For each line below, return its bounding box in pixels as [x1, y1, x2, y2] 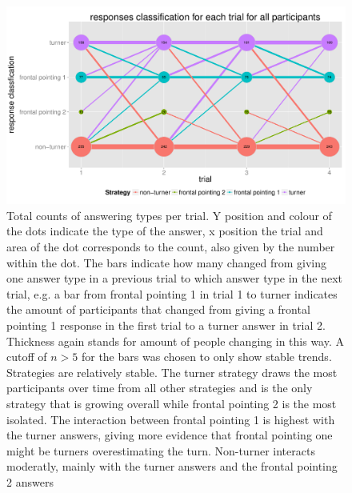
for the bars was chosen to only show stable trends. [81, 348, 332, 365]
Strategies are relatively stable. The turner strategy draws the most [6, 363, 338, 380]
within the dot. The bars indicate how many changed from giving [6, 254, 326, 271]
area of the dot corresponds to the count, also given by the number [6, 238, 335, 255]
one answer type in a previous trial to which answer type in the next [6, 270, 342, 287]
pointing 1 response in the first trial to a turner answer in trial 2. [6, 316, 326, 333]
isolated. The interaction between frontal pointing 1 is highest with [6, 411, 335, 427]
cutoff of [6, 348, 47, 365]
